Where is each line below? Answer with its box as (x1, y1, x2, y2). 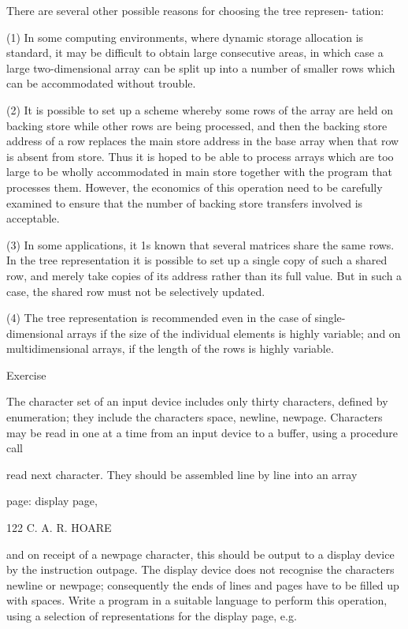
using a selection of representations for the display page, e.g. (6, 608, 297, 623)
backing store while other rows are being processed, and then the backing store (6, 117, 388, 133)
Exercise (6, 366, 46, 383)
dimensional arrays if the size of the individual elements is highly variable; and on (6, 324, 401, 341)
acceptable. (6, 210, 60, 227)
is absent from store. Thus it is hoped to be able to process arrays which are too (6, 148, 394, 164)
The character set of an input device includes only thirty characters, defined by (6, 393, 388, 410)
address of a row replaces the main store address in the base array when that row (6, 133, 399, 149)
